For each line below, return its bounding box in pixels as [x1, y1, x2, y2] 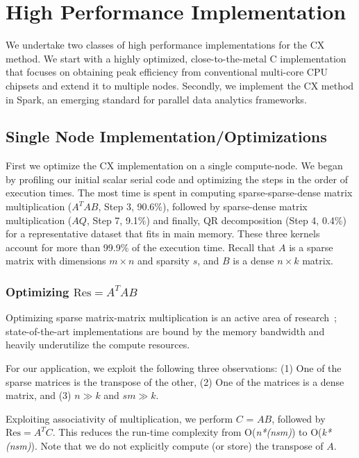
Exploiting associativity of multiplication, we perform [6, 411, 233, 425]
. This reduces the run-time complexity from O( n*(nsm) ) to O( [52, 425, 322, 439]
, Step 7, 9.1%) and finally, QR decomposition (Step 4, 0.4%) [86, 212, 347, 227]
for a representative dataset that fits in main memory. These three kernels [6, 226, 320, 241]
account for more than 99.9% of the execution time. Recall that [6, 239, 276, 254]
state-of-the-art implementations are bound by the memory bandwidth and [6, 323, 325, 338]
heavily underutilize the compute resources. [6, 337, 190, 352]
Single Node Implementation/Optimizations [6, 126, 327, 147]
